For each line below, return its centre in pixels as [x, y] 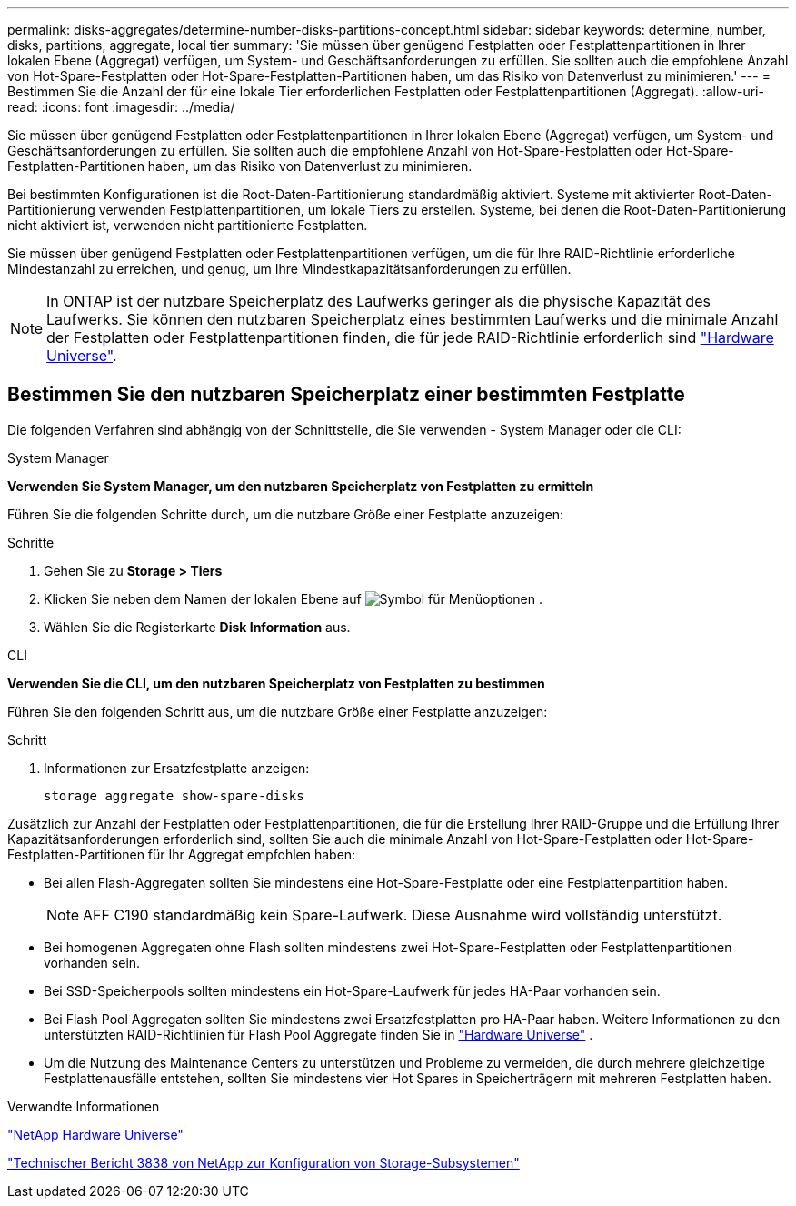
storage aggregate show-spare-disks [174, 795]
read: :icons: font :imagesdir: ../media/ [121, 107]
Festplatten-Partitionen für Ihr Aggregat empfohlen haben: [182, 854]
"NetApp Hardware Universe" [95, 1134]
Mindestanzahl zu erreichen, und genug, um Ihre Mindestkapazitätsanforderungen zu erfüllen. [289, 269]
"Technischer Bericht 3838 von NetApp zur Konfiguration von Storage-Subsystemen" [264, 1162]
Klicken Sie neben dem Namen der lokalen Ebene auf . [294, 598]
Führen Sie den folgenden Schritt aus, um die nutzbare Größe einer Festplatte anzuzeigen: [278, 711]
